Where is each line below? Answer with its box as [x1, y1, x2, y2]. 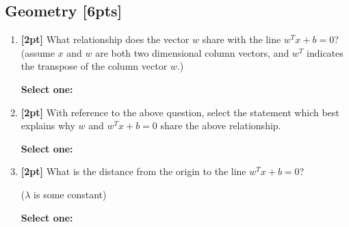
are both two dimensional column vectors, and [95, 45, 289, 59]
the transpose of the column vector [21, 59, 168, 73]
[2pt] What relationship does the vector [21, 32, 190, 46]
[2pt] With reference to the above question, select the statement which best [21, 105, 339, 119]
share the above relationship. [160, 118, 281, 133]
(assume [21, 45, 55, 59]
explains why [21, 118, 75, 133]
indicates [307, 45, 344, 59]
